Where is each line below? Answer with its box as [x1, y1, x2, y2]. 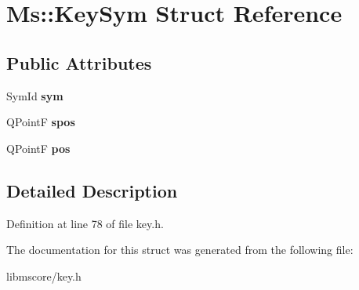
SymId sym [6, 87, 63, 103]
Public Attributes [6, 50, 152, 74]
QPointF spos [6, 114, 75, 130]
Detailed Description [6, 178, 178, 202]
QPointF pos [6, 140, 71, 156]
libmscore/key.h [6, 267, 82, 284]
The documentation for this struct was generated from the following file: [6, 241, 354, 258]
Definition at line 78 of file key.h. [6, 215, 164, 231]
